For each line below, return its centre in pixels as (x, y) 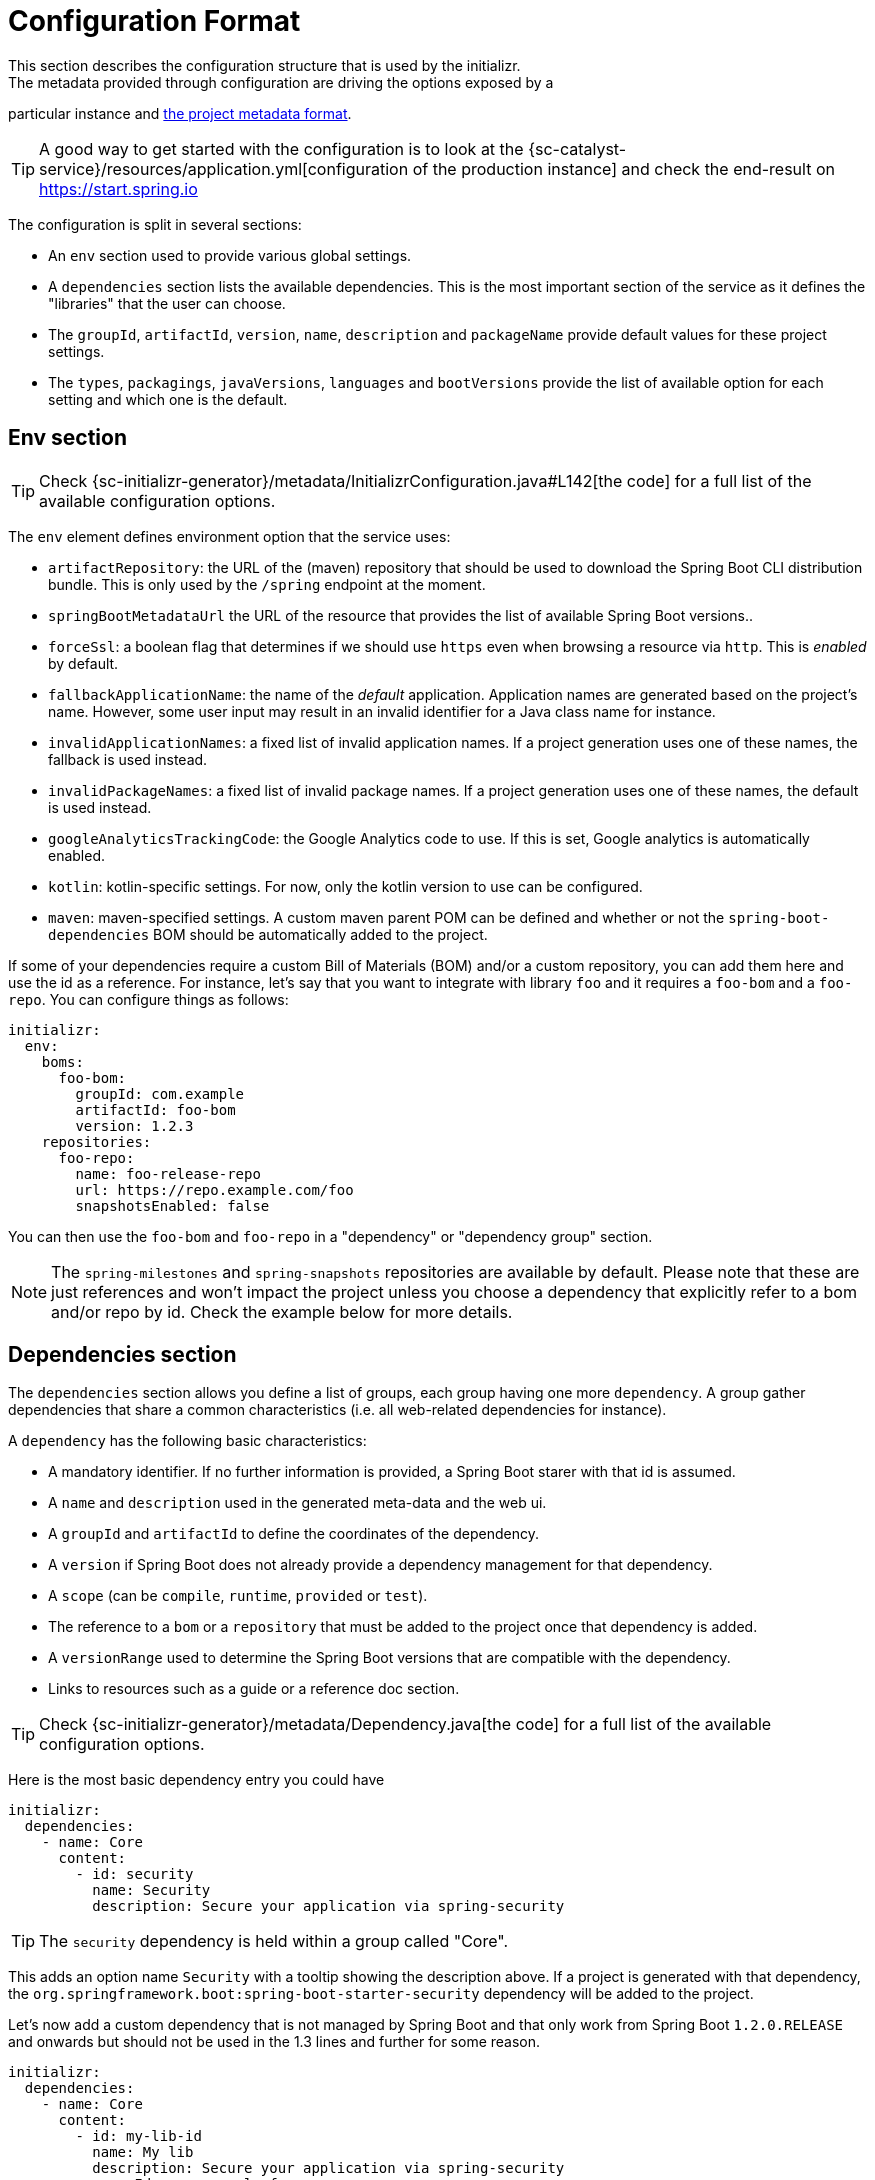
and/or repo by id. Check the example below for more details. (282, 1311)
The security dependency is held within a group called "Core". (274, 1941)
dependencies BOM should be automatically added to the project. (268, 934)
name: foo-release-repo (168, 1173)
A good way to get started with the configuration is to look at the (281, 148)
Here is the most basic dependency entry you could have (196, 1780)
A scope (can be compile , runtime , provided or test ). (238, 1596)
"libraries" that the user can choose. (167, 303)
